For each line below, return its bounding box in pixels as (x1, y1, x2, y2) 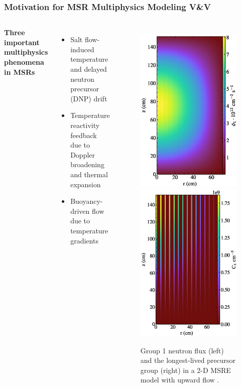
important (4, 37, 40, 47)
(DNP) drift (70, 93, 107, 103)
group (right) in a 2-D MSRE (140, 364, 231, 375)
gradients (70, 235, 98, 245)
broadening (70, 159, 104, 170)
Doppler (70, 149, 95, 160)
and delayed (70, 64, 107, 74)
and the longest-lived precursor (140, 355, 236, 365)
